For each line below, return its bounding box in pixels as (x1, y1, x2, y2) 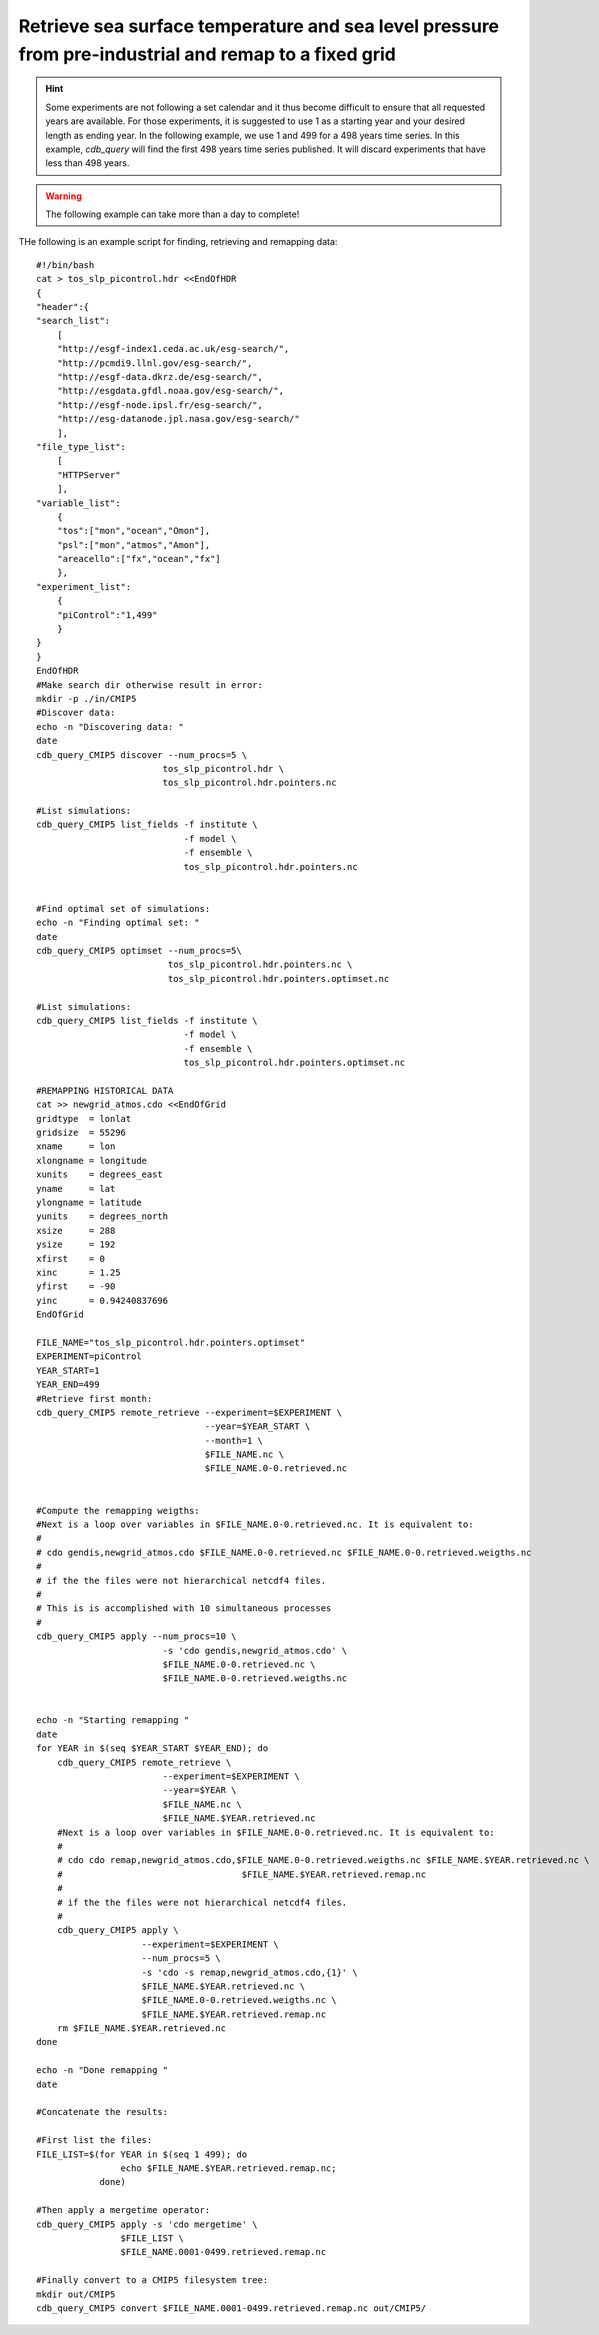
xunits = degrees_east (36, 1169, 164, 1180)
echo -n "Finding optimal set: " (36, 917, 200, 929)
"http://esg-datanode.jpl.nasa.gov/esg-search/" (56, 413, 300, 425)
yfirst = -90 (36, 1281, 116, 1292)
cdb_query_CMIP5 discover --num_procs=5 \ (36, 749, 248, 760)
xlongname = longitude (36, 1155, 148, 1166)
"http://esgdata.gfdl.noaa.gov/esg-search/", (56, 385, 285, 397)
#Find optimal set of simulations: (36, 903, 211, 914)
